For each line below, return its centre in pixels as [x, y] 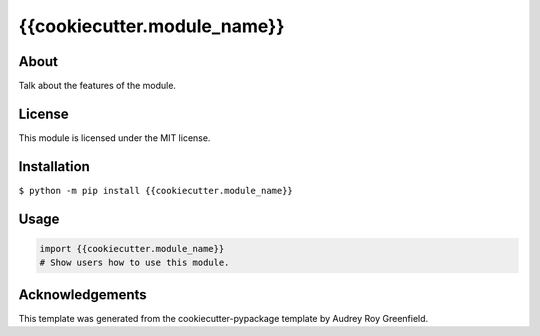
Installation [54, 166]
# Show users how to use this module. [134, 263]
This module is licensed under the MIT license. [114, 137]
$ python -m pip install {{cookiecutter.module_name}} [156, 190]
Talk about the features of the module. [97, 86]
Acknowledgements [82, 294]
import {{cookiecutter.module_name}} [132, 248]
